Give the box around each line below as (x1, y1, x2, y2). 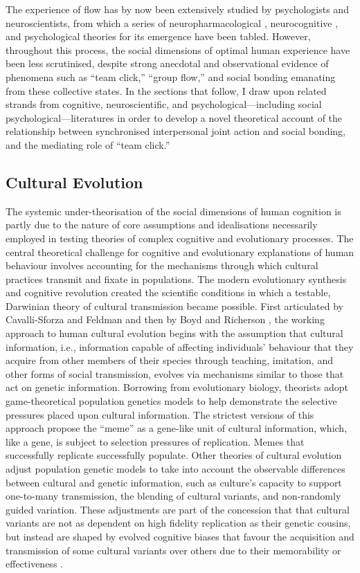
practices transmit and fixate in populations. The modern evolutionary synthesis (6, 271, 347, 286)
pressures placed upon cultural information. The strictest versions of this (6, 407, 314, 421)
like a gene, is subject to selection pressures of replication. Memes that (6, 434, 305, 448)
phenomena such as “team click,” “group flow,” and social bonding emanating (6, 69, 336, 84)
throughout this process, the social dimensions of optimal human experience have (6, 42, 350, 57)
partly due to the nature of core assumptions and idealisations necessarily (6, 217, 318, 232)
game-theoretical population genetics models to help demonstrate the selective (6, 394, 337, 408)
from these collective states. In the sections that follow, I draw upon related (6, 83, 327, 98)
